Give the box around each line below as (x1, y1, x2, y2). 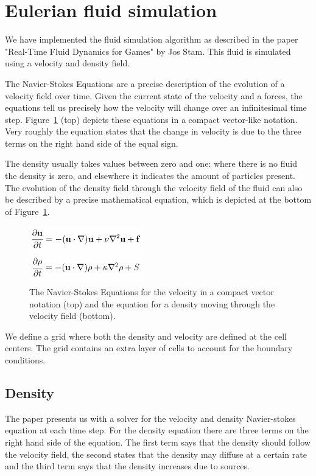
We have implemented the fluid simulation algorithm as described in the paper (5, 33, 298, 46)
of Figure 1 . (5, 205, 50, 217)
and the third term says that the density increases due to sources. (5, 460, 250, 472)
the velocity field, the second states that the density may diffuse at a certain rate (5, 447, 307, 460)
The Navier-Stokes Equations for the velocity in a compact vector (29, 285, 274, 298)
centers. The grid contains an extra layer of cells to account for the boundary (5, 341, 293, 354)
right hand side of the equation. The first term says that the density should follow (5, 436, 311, 449)
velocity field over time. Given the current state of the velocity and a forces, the (5, 89, 303, 102)
